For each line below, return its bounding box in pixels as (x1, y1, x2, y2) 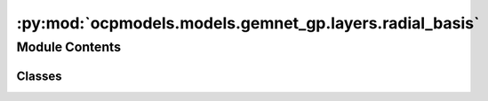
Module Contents (16, 39, 122, 55)
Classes (16, 68, 62, 83)
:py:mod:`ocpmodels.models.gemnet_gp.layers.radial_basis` (16, 13, 480, 33)
